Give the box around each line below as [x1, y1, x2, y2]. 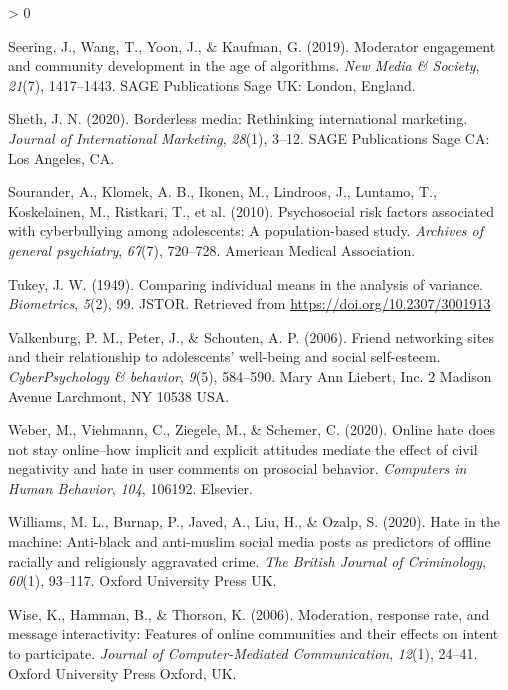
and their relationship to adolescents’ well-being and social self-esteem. [8, 346, 441, 367]
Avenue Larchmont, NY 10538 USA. [8, 385, 230, 406]
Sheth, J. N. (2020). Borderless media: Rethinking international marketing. [8, 108, 468, 129]
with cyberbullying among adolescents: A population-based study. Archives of [8, 220, 484, 241]
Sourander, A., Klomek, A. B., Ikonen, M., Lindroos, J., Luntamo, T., [8, 181, 437, 202]
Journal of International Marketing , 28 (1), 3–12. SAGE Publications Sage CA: [8, 127, 490, 148]
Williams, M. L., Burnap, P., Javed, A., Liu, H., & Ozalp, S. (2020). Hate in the [8, 511, 500, 532]
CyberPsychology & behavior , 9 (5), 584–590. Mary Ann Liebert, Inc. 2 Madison [8, 365, 492, 386]
